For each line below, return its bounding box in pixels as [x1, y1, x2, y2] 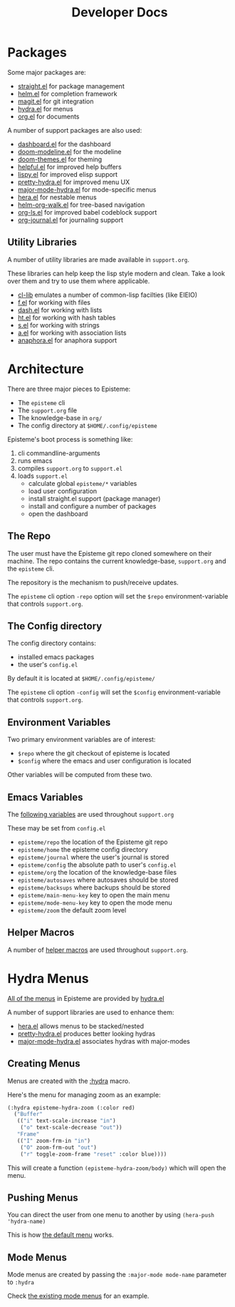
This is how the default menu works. [7, 1231, 114, 1239]
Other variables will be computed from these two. [7, 771, 153, 779]
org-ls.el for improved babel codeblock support [17, 208, 157, 216]
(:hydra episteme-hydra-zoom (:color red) [7, 1104, 135, 1112]
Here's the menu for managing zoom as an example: [7, 1090, 161, 1099]
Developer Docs [70, 4, 169, 21]
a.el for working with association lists [17, 328, 127, 337]
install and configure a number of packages [28, 502, 157, 510]
